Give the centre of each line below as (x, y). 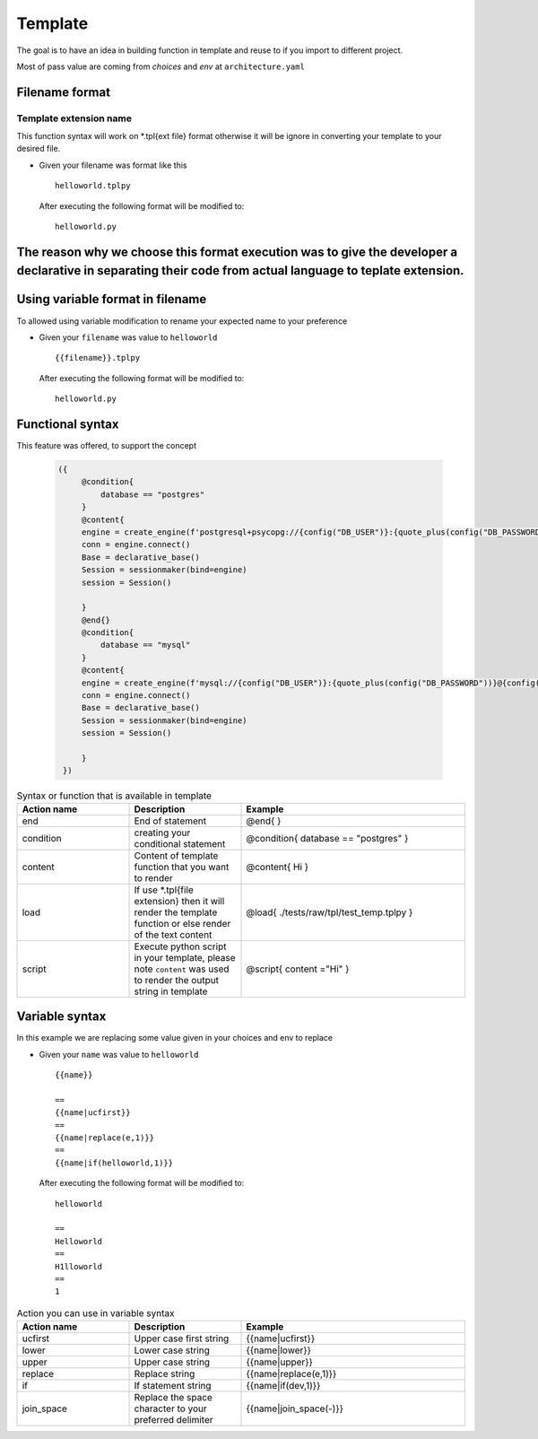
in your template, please (185, 957)
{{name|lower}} (278, 1350)
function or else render (182, 923)
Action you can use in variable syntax (95, 1313)
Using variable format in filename (112, 299)
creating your (162, 833)
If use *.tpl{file (164, 890)
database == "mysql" (145, 645)
